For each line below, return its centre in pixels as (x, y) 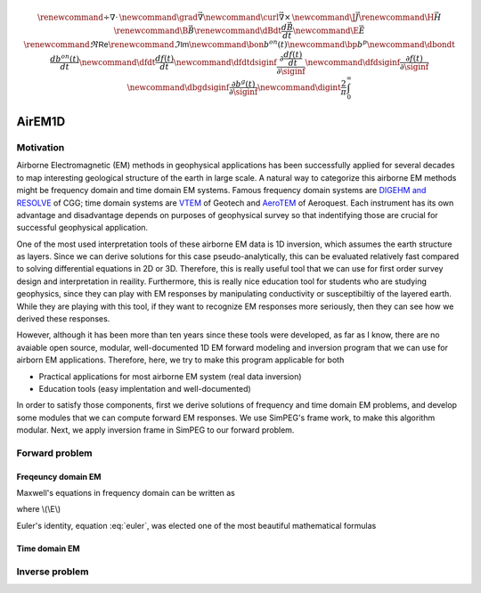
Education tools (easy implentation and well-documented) (145, 388)
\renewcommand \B (151, 31)
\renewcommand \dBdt (238, 31)
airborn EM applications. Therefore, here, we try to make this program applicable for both (180, 360)
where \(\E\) (39, 509)
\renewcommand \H (396, 17)
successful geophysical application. (82, 228)
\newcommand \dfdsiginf (353, 62)
